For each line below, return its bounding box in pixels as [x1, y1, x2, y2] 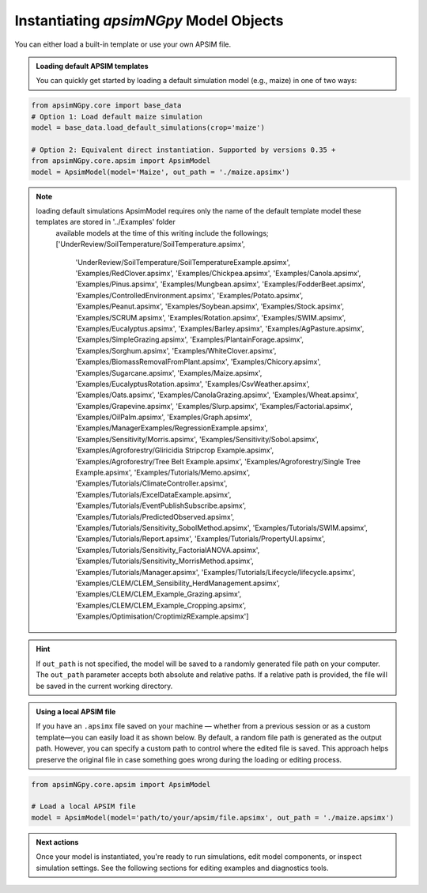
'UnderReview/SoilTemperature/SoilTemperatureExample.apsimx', [75, 257, 290, 267]
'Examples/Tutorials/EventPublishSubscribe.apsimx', [75, 501, 247, 510]
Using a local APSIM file [36, 707, 116, 717]
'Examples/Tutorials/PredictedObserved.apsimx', [75, 512, 235, 521]
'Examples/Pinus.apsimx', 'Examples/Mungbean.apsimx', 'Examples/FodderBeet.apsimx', [75, 279, 365, 289]
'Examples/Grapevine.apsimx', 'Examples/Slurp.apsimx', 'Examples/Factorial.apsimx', [75, 401, 353, 411]
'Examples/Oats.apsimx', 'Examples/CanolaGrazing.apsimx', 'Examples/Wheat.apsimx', [75, 390, 359, 399]
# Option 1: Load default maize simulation [31, 112, 203, 121]
